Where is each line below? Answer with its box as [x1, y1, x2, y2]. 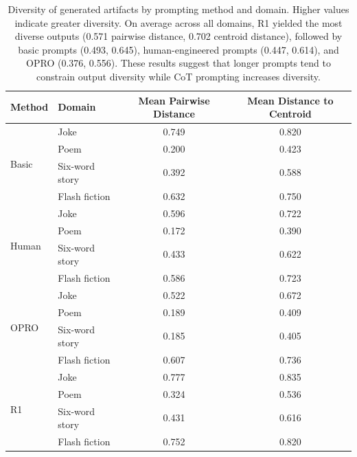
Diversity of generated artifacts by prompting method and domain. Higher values [8, 2, 349, 16]
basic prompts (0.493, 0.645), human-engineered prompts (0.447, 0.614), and [18, 42, 339, 56]
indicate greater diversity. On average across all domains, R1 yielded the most [14, 15, 343, 30]
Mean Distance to [247, 93, 334, 107]
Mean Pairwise [138, 93, 210, 107]
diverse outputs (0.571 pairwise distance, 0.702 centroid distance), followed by [14, 29, 343, 43]
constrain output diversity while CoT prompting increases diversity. [36, 69, 321, 83]
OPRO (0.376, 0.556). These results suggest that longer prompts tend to [26, 56, 331, 70]
